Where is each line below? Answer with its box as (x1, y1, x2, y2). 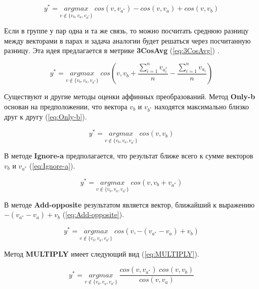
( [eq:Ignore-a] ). (29, 160, 75, 171)
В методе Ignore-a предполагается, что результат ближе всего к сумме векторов (4, 150, 253, 161)
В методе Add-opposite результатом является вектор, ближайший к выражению (4, 199, 255, 210)
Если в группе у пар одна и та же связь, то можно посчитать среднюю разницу (4, 25, 249, 36)
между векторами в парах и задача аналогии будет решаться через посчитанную (4, 35, 251, 46)
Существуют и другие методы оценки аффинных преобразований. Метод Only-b (4, 91, 255, 102)
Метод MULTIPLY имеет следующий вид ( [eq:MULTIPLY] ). (4, 248, 199, 259)
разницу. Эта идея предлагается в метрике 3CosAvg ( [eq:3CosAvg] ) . (4, 45, 220, 56)
